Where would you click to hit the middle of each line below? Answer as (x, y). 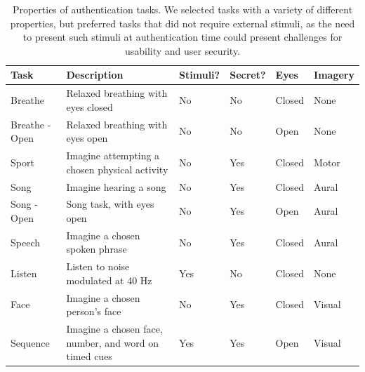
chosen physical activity (117, 169)
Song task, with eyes (110, 204)
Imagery (334, 75)
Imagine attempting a (113, 155)
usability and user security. (182, 50)
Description (95, 75)
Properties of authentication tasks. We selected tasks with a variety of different (182, 9)
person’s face (94, 311)
